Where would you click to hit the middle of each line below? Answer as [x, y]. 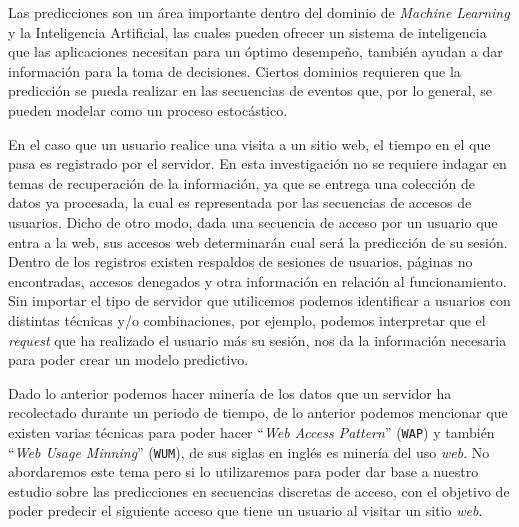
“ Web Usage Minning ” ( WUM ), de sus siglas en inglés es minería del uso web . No [249, 451]
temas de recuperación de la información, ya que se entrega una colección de [241, 182]
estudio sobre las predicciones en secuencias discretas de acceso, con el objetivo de [259, 490]
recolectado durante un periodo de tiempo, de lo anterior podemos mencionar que [258, 412]
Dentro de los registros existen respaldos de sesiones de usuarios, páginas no [240, 261]
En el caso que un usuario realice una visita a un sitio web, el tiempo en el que [249, 143]
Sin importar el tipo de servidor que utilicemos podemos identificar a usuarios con [259, 300]
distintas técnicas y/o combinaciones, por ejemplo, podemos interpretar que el [247, 319]
